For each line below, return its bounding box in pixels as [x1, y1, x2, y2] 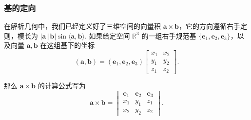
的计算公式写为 [38, 80, 86, 90]
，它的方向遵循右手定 [179, 21, 248, 31]
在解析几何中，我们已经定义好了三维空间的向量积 [4, 21, 161, 31]
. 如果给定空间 [84, 30, 130, 40]
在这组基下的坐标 [40, 40, 95, 50]
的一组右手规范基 [141, 30, 196, 40]
